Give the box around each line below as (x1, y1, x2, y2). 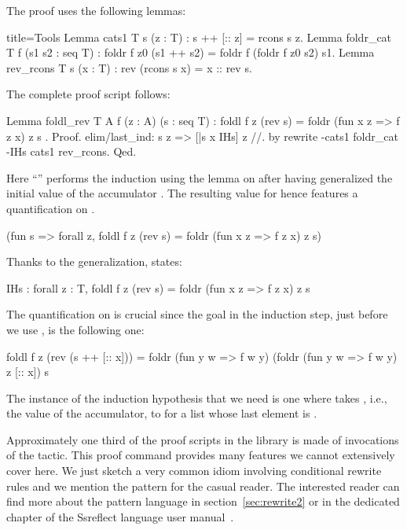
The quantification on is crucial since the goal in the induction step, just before (6, 306, 388, 322)
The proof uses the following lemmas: (6, 2, 186, 18)
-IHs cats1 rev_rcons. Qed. (6, 143, 137, 160)
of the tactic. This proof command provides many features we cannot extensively (6, 447, 395, 463)
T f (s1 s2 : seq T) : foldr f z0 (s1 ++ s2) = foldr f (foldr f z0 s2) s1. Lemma (6, 44, 375, 61)
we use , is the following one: (6, 321, 145, 337)
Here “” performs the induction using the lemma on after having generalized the (6, 169, 393, 186)
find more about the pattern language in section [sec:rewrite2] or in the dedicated (6, 493, 400, 510)
